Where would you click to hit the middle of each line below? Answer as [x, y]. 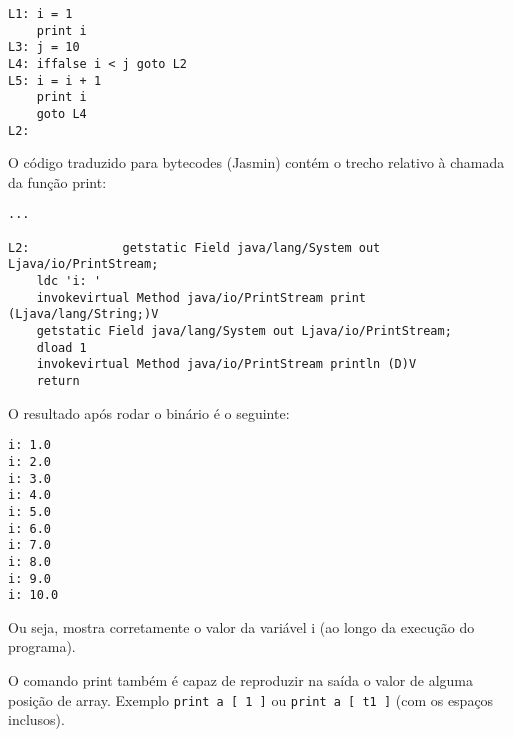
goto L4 [61, 113]
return [58, 381]
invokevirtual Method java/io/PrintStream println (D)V [226, 364]
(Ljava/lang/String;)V [83, 314]
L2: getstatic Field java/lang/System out [194, 247]
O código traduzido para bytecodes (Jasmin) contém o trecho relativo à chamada [256, 162]
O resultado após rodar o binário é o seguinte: [149, 412]
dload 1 [61, 347]
